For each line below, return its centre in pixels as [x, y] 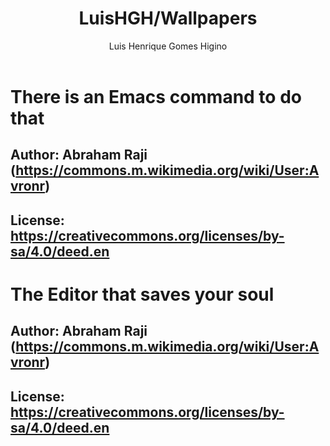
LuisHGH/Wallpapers [168, 18]
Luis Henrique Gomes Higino [168, 46]
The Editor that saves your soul [142, 294]
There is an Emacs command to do [156, 96]
